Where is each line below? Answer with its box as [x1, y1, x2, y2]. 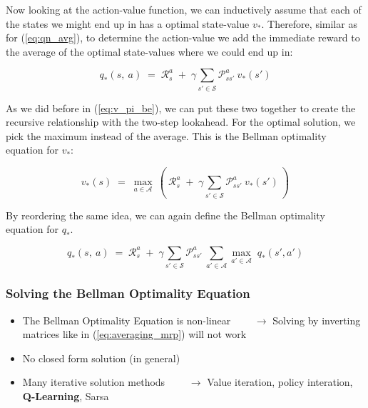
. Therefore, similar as [261, 16, 357, 31]
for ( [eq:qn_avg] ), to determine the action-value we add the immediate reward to [6, 30, 360, 45]
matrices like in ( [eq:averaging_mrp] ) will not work [22, 327, 247, 342]
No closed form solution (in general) [22, 350, 180, 365]
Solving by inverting [272, 312, 361, 327]
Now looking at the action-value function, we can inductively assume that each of [6, 2, 362, 16]
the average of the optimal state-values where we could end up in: [6, 44, 293, 59]
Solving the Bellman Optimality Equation [6, 284, 250, 302]
